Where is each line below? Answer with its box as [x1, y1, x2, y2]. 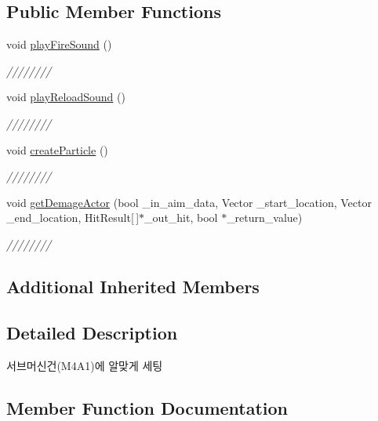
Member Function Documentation [6, 395, 289, 419]
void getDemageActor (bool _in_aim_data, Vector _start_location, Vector [6, 194, 372, 210]
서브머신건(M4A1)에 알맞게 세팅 [6, 357, 163, 373]
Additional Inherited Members [6, 274, 260, 298]
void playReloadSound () [6, 89, 125, 105]
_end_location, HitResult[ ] [6, 209, 140, 226]
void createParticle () [6, 141, 108, 158]
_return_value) [227, 209, 303, 226]
